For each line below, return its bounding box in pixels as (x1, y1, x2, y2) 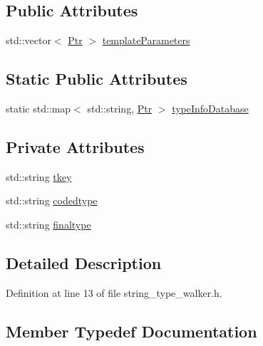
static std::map (6, 101, 71, 115)
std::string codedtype (6, 193, 98, 208)
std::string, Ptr (87, 101, 153, 115)
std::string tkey (6, 169, 72, 184)
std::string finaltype (6, 216, 91, 231)
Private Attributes (6, 135, 145, 157)
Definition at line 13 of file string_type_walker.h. (6, 285, 222, 300)
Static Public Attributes (6, 68, 187, 90)
